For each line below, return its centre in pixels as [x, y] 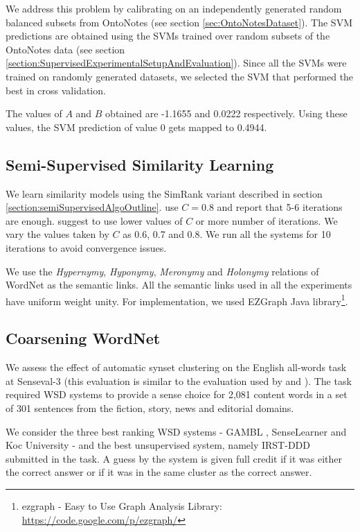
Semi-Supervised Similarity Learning [140, 164]
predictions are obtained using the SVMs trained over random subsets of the [168, 36]
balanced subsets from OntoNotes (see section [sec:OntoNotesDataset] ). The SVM [179, 22]
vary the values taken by [57, 234]
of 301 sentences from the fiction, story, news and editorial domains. [150, 407]
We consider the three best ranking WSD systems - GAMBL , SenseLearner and [176, 431]
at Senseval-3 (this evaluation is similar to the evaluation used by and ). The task [179, 380]
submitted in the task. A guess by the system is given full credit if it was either [174, 458]
